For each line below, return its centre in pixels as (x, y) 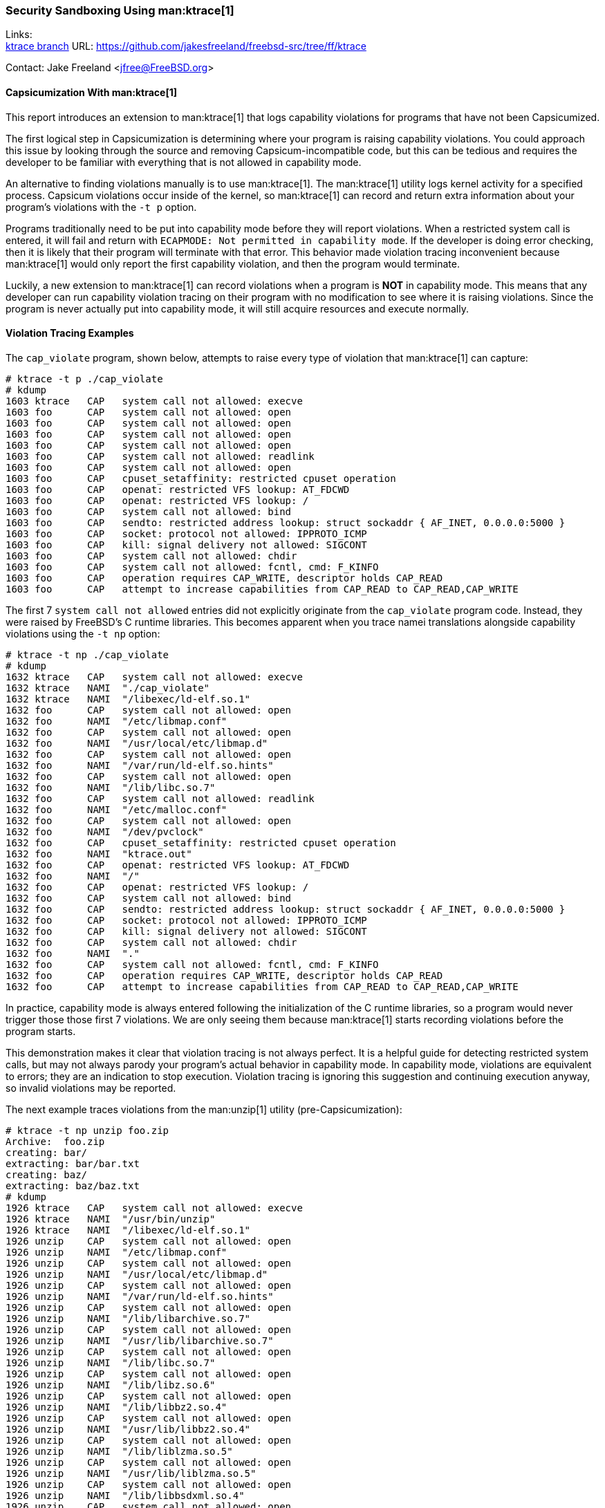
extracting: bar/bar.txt (73, 1163)
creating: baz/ (47, 1174)
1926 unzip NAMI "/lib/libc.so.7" (111, 1362)
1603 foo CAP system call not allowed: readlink (160, 456)
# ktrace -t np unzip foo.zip (87, 1130)
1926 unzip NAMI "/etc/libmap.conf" (117, 1252)
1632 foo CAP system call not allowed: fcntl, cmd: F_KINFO (192, 964)
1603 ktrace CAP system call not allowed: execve (154, 401)
